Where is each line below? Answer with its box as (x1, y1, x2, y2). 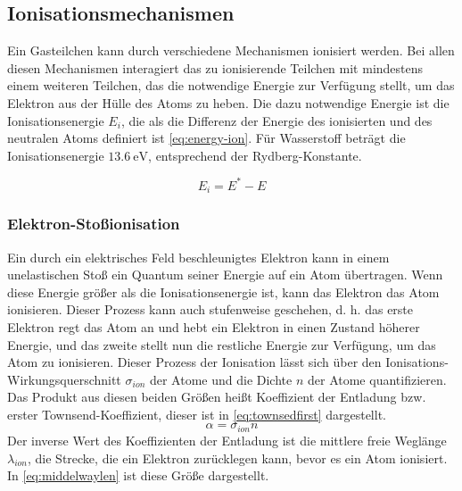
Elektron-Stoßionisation (7, 212, 180, 235)
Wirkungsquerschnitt (7, 370, 121, 388)
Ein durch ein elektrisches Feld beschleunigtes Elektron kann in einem (7, 247, 390, 266)
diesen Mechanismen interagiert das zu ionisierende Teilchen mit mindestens (7, 58, 424, 77)
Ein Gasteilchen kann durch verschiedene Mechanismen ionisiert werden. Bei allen (7, 41, 455, 60)
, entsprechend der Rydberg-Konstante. (148, 146, 362, 164)
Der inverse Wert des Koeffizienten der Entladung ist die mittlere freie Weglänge (7, 430, 447, 449)
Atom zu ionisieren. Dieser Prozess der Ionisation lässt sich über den (7, 353, 382, 371)
